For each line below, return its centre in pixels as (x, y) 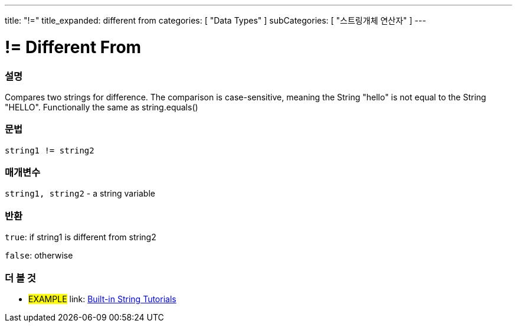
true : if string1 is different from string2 (81, 237)
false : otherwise (39, 256)
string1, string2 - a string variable (80, 194)
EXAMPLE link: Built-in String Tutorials (102, 299)
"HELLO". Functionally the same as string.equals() (102, 107)
